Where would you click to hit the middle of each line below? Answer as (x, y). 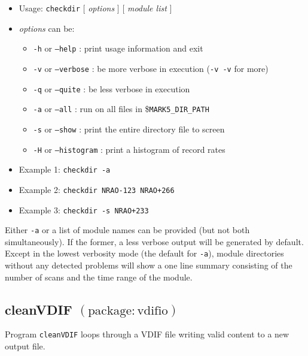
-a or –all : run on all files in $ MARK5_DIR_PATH (121, 109)
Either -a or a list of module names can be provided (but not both (127, 230)
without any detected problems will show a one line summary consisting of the (149, 265)
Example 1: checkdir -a (65, 169)
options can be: (47, 28)
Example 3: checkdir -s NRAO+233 (84, 209)
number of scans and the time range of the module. (99, 277)
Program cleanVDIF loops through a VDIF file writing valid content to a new (147, 334)
